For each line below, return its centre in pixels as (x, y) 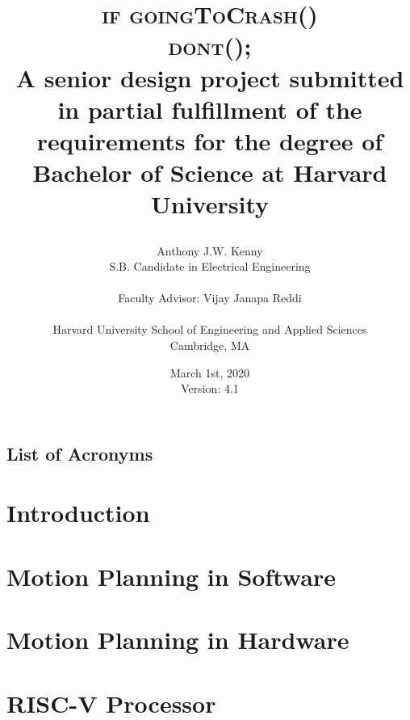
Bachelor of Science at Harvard (210, 173)
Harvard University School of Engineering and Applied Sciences (210, 329)
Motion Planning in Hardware (178, 640)
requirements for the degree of (210, 140)
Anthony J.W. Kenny (210, 250)
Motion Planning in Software (171, 576)
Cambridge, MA (210, 345)
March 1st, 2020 (210, 372)
